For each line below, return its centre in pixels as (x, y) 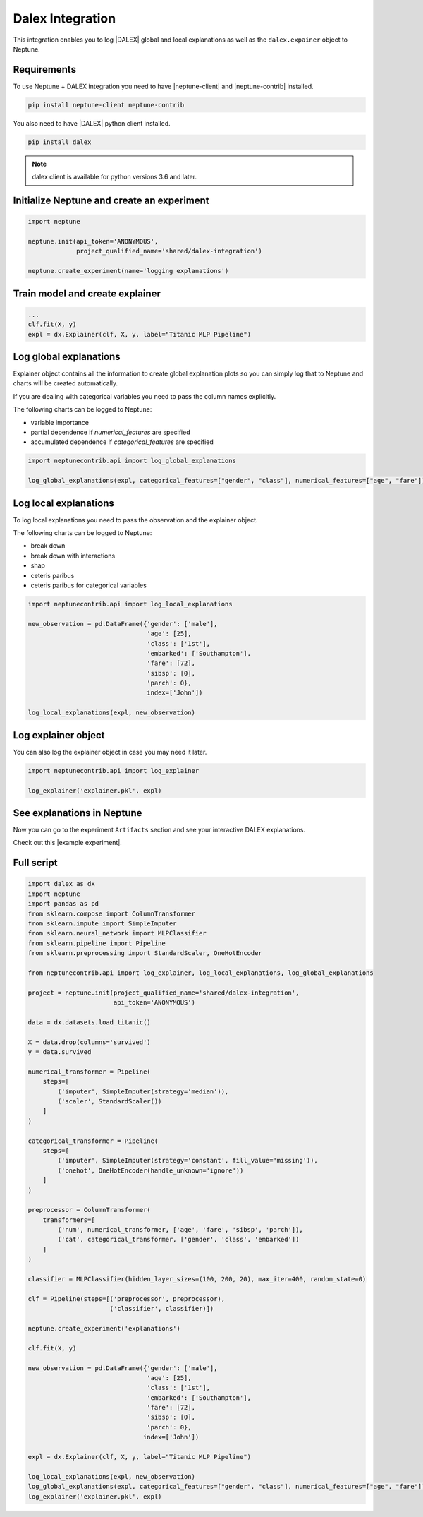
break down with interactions (73, 556)
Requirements (45, 70)
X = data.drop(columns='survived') (89, 1042)
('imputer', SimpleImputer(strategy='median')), (143, 1091)
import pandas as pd (63, 904)
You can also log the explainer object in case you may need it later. (110, 752)
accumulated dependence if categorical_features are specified (122, 442)
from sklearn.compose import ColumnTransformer (111, 913)
